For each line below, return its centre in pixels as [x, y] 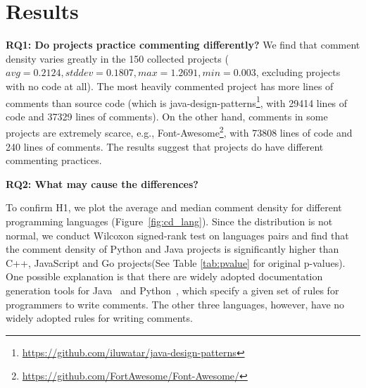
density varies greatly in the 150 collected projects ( [117, 58]
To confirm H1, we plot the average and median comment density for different [174, 207]
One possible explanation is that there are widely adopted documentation [164, 276]
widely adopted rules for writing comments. [99, 318]
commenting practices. [54, 160]
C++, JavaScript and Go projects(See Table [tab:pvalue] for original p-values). [176, 262]
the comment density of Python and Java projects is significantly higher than [172, 249]
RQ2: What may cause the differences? [102, 183]
